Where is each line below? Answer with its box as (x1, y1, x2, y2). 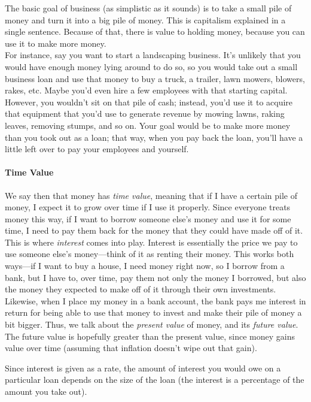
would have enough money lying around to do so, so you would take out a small (5, 60, 298, 72)
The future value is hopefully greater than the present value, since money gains (5, 330, 295, 342)
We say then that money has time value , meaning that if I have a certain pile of (5, 189, 298, 201)
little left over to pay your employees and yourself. (5, 143, 189, 155)
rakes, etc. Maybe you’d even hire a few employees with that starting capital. (5, 84, 288, 96)
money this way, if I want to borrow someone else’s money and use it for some (5, 212, 291, 225)
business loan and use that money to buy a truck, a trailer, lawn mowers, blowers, (5, 72, 305, 84)
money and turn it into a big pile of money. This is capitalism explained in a (5, 13, 286, 26)
